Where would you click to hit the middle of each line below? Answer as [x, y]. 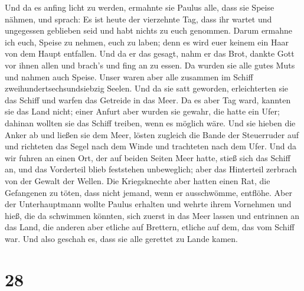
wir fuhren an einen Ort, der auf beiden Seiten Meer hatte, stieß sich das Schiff [148, 157]
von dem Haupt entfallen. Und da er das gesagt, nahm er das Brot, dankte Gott [150, 53]
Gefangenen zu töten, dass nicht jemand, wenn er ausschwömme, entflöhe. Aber [148, 192]
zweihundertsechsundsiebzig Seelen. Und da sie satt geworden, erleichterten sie [147, 88]
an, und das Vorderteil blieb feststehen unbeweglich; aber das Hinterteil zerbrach [151, 169]
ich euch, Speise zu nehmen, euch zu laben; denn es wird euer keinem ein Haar [147, 42]
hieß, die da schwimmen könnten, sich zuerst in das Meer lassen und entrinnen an [152, 215]
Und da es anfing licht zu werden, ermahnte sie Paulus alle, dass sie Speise [140, 7]
